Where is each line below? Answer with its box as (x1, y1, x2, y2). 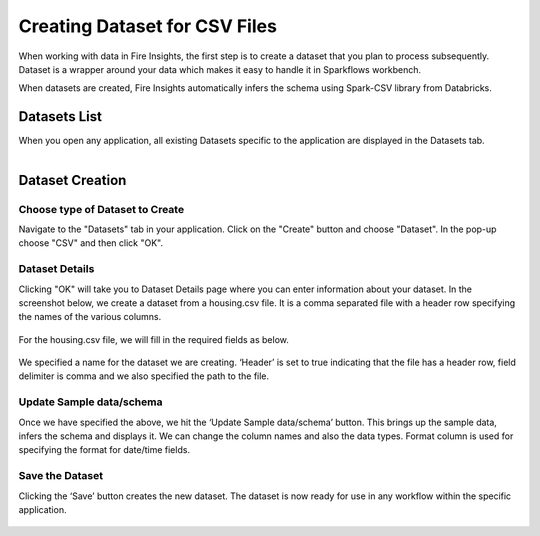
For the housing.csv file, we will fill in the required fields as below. (18, 333, 289, 345)
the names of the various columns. (18, 311, 162, 323)
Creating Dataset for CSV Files (18, 15, 277, 37)
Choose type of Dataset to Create (18, 202, 185, 216)
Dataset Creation (18, 171, 127, 189)
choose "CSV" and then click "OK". (18, 237, 164, 249)
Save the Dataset (18, 469, 104, 483)
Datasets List (18, 108, 102, 125)
